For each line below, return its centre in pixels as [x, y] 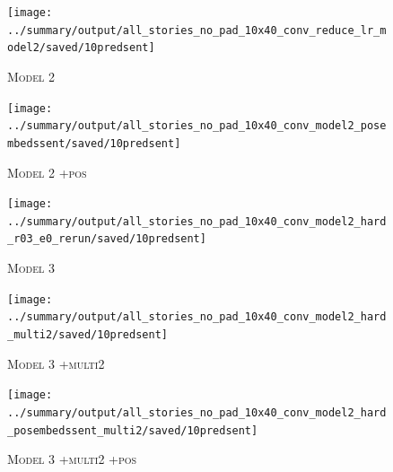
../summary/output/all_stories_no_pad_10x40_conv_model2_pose [197, 126]
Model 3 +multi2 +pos [72, 459]
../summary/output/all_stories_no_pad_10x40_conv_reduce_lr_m [197, 30]
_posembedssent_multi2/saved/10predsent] [133, 430]
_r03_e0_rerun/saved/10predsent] [107, 239]
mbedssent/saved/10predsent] [94, 143]
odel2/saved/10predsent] [81, 48]
